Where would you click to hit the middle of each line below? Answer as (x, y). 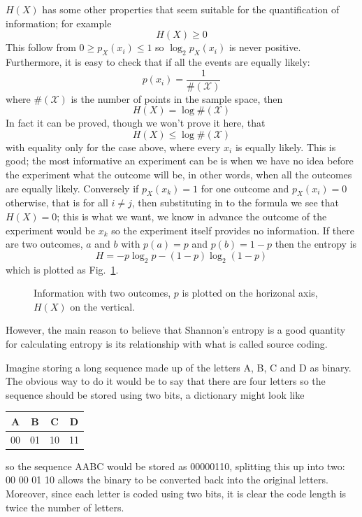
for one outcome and (245, 188)
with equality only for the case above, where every (113, 147)
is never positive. (265, 47)
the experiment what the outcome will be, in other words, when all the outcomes (179, 175)
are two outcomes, (44, 244)
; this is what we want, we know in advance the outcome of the (192, 216)
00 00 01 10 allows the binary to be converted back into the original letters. (167, 480)
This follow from (41, 47)
